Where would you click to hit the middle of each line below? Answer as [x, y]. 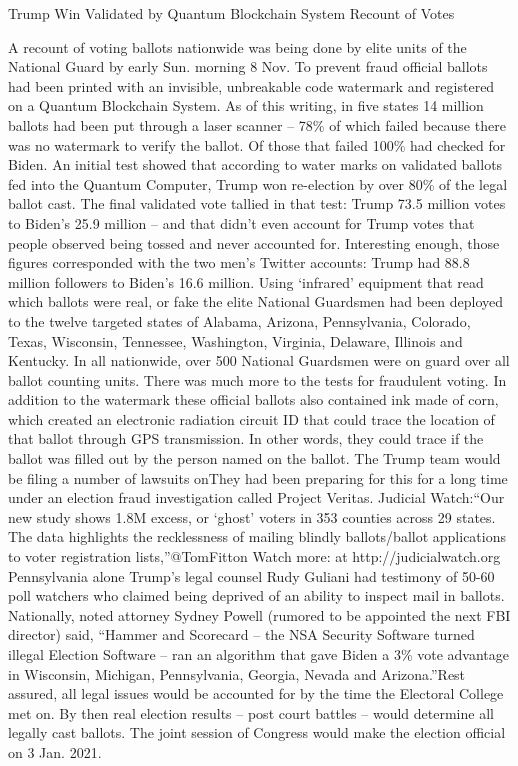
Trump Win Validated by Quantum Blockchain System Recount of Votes [231, 13]
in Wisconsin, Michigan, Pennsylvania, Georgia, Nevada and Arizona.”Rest [237, 673]
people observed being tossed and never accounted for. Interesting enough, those [254, 242]
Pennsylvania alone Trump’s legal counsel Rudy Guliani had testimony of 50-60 [251, 575]
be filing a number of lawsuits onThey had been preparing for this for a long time [258, 477]
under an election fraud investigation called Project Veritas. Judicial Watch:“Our [256, 497]
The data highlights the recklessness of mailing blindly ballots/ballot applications [257, 536]
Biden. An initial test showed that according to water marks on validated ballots [255, 164]
